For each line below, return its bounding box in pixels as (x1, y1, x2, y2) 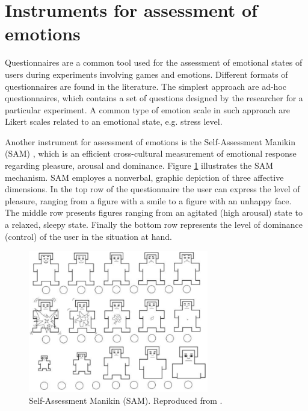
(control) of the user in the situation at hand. (5, 230, 172, 242)
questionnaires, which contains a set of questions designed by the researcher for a (5, 92, 303, 104)
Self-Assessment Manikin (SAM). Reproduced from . (29, 394, 223, 406)
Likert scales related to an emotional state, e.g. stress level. (5, 115, 223, 128)
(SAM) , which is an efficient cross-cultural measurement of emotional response (5, 147, 297, 160)
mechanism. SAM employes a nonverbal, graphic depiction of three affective (5, 171, 284, 183)
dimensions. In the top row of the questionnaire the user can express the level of (5, 183, 300, 195)
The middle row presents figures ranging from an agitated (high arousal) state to (5, 206, 303, 219)
